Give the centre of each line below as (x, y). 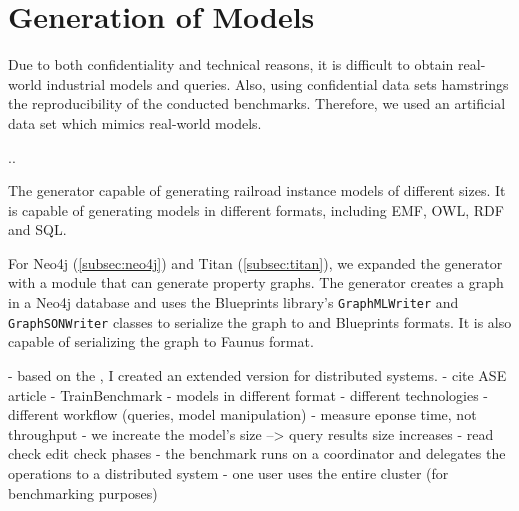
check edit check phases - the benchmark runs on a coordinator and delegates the (257, 453)
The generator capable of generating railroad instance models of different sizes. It (257, 190)
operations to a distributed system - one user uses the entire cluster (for (228, 472)
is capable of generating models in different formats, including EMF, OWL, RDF (256, 209)
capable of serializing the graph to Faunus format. (161, 341)
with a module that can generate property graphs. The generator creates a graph (256, 282)
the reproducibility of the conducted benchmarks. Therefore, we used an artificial (257, 103)
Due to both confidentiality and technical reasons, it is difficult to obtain (231, 64)
